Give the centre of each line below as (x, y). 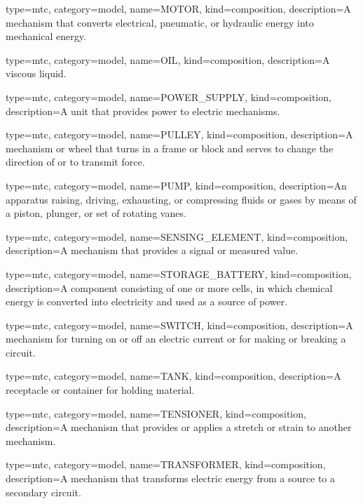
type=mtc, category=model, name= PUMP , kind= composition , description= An (176, 185)
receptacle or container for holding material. (100, 390)
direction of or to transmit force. (75, 162)
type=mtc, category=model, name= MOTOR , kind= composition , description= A (178, 8)
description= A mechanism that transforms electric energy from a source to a (171, 478)
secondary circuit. (43, 492)
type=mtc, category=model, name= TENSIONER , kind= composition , (156, 413)
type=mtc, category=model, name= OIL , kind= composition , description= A (168, 59)
